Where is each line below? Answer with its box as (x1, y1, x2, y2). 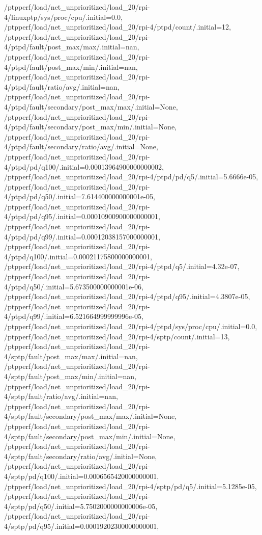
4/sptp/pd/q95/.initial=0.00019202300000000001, (4, 520, 159, 531)
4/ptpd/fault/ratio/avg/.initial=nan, (4, 81, 120, 92)
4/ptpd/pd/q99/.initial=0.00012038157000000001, (4, 231, 160, 242)
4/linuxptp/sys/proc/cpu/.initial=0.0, (4, 11, 123, 22)
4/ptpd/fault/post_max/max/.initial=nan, (4, 41, 139, 52)
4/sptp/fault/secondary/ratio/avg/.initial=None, (4, 450, 157, 461)
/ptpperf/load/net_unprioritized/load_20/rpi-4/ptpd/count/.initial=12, (4, 21, 231, 32)
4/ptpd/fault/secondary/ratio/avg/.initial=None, (4, 141, 158, 152)
